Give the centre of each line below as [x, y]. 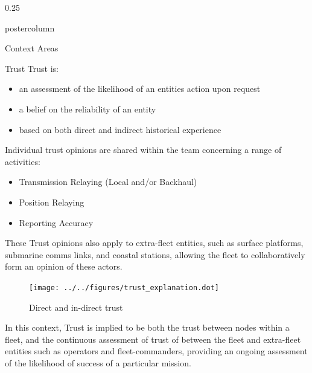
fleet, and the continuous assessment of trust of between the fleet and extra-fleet [153, 339]
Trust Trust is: [32, 68]
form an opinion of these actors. [64, 266]
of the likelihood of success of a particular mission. [98, 362]
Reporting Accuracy [56, 222]
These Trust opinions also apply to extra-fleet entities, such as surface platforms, [154, 243]
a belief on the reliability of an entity [88, 109]
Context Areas [32, 48]
